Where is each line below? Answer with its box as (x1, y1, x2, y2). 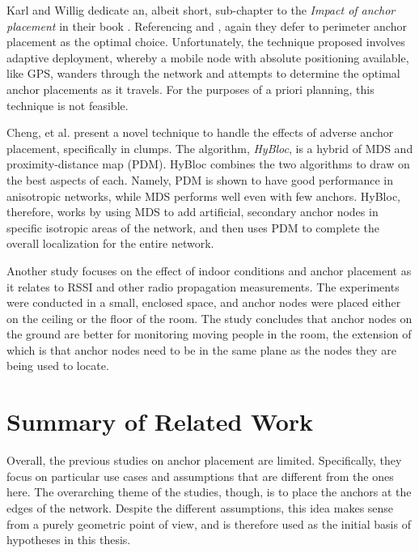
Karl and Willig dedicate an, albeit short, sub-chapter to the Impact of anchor (6, 2, 396, 18)
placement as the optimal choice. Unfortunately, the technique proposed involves (6, 33, 405, 50)
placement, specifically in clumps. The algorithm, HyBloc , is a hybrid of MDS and (6, 139, 413, 156)
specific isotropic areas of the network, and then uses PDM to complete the (6, 219, 379, 236)
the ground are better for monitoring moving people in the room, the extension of (6, 325, 412, 342)
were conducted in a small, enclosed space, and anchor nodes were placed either (6, 294, 401, 311)
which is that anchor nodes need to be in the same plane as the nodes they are (6, 341, 396, 358)
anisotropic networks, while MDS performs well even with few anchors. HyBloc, (6, 187, 400, 204)
